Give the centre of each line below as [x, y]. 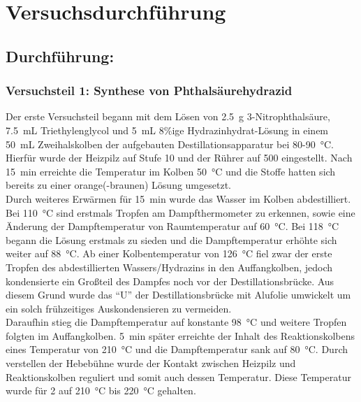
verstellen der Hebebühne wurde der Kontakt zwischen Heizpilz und [151, 363]
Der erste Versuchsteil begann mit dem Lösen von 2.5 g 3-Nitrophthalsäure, [168, 116]
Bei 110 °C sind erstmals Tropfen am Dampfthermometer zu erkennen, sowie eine [180, 212]
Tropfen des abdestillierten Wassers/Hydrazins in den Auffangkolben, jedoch [169, 267]
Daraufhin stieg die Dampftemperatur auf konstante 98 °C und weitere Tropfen [176, 322]
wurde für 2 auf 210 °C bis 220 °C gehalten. [101, 390]
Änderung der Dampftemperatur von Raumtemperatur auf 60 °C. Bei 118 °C [172, 226]
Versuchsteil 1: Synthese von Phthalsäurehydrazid [149, 91]
